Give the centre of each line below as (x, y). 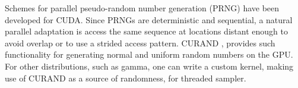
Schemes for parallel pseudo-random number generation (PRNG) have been (142, 8)
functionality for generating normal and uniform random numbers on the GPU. (149, 54)
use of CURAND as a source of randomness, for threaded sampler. (126, 78)
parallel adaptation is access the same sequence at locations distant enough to (146, 31)
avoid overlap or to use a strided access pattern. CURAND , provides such (140, 43)
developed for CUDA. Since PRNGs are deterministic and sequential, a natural (149, 19)
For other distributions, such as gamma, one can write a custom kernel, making (149, 66)
